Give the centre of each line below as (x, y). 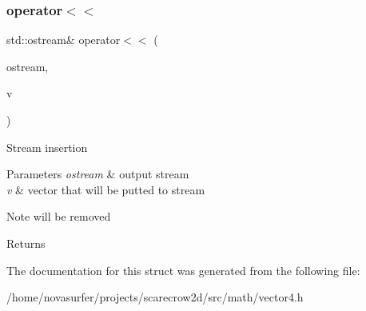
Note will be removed (59, 216)
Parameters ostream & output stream (98, 174)
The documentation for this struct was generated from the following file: (183, 270)
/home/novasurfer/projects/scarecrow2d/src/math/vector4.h (155, 297)
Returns (26, 243)
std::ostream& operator (64, 40)
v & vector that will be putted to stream (106, 189)
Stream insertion (47, 147)
